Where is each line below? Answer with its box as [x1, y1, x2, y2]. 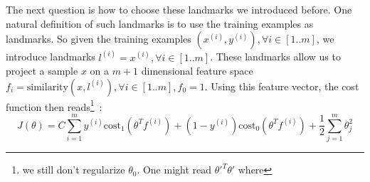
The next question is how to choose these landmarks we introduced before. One [6, 2, 352, 16]
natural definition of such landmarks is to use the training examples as [6, 16, 314, 31]
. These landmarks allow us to [210, 49, 341, 64]
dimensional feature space [141, 63, 253, 78]
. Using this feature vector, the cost [204, 78, 359, 93]
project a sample [6, 63, 78, 78]
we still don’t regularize [22, 162, 125, 177]
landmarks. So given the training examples [6, 31, 191, 46]
